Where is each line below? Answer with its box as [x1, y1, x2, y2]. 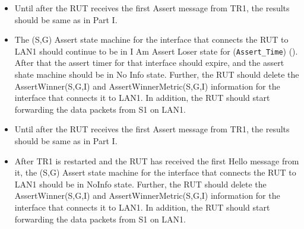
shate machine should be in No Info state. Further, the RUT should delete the [14, 68, 299, 81]
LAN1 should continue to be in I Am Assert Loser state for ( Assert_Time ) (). [14, 44, 298, 57]
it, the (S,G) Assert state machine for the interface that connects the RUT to [14, 166, 296, 179]
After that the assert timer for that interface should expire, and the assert [14, 56, 284, 69]
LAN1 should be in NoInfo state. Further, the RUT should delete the [14, 177, 267, 190]
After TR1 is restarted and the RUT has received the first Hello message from [14, 154, 299, 167]
